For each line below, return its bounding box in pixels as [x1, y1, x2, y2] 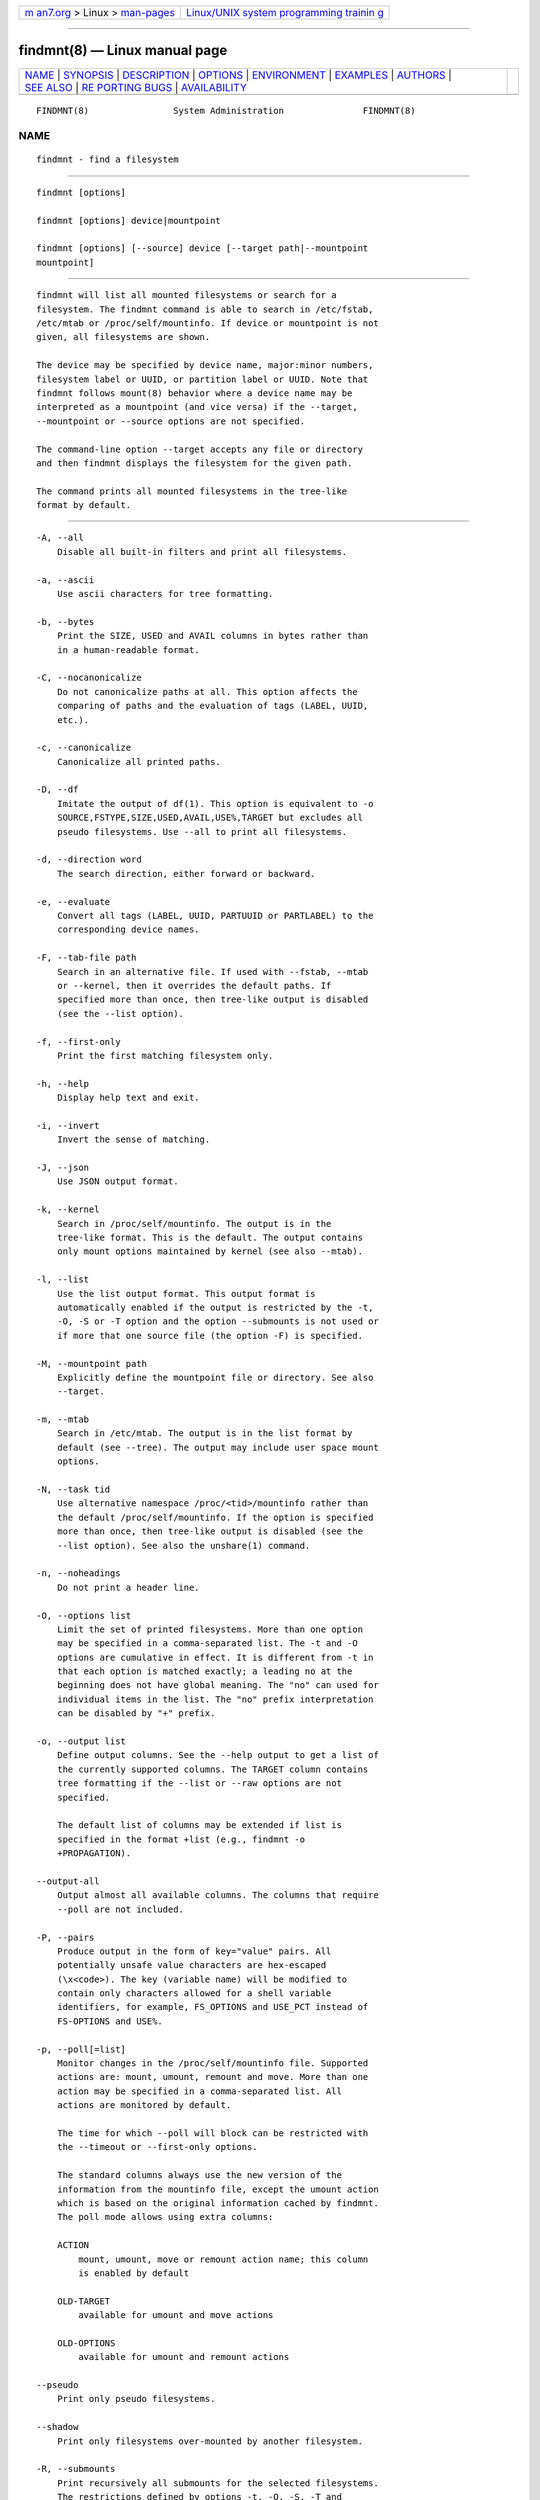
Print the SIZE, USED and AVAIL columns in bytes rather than [56, 630, 369, 642]
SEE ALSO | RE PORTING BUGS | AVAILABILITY [24, 80, 247, 94]
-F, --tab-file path [36, 952, 137, 964]
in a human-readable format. [56, 644, 200, 655]
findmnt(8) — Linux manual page [18, 42, 228, 59]
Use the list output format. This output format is [56, 1288, 316, 1299]
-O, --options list [36, 1610, 132, 1621]
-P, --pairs [36, 1931, 95, 1943]
